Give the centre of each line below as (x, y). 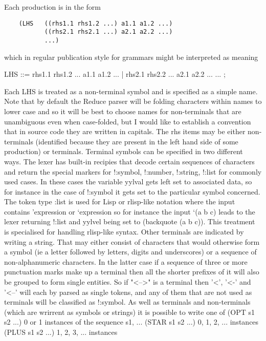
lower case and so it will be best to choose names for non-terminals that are (123, 111)
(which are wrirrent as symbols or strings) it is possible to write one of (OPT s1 (129, 312)
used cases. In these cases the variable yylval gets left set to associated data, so (128, 182)
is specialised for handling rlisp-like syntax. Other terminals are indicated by (124, 232)
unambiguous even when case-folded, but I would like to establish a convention (128, 121)
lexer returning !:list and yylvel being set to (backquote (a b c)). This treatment (130, 221)
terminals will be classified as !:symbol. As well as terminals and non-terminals (127, 302)
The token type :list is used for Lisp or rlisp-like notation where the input (120, 201)
